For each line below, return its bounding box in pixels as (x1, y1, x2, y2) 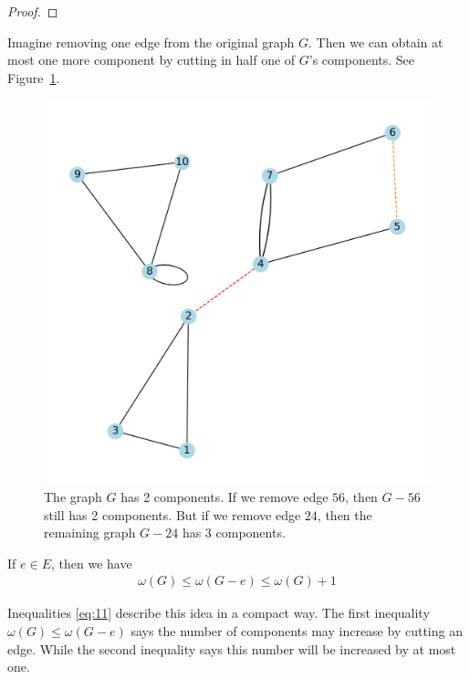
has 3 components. (182, 523, 286, 542)
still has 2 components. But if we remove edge (44, 505, 301, 524)
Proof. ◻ (7, 2, 58, 20)
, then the (317, 505, 372, 524)
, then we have (50, 553, 132, 572)
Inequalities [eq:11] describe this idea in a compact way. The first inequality (7, 603, 430, 622)
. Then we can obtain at (308, 32, 444, 51)
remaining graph (44, 523, 136, 542)
